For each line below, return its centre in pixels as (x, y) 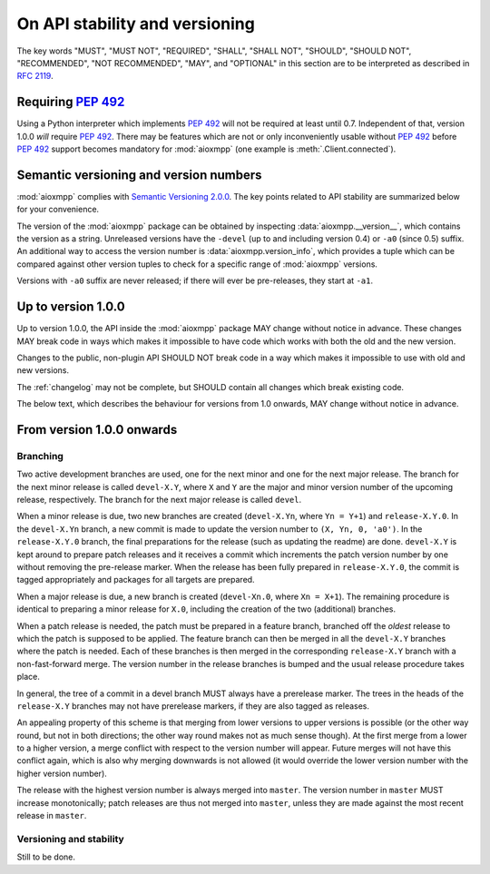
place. (29, 677)
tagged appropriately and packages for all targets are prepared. (136, 580)
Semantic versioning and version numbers (139, 175)
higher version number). (62, 773)
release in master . (52, 816)
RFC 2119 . (35, 76)
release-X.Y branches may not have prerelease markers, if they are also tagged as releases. (193, 706)
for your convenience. (58, 210)
